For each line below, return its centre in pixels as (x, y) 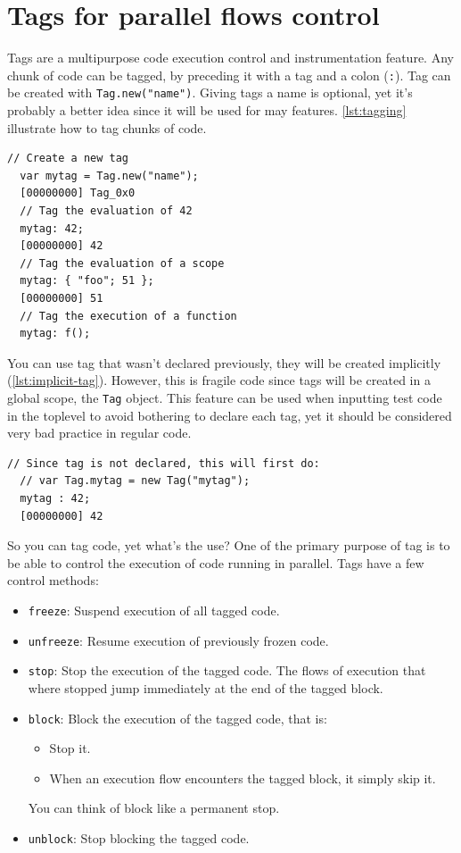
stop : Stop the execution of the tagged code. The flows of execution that (227, 670)
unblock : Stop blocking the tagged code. (139, 837)
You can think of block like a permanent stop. (154, 808)
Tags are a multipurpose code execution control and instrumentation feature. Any (230, 58)
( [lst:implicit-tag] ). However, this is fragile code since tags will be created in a (219, 380)
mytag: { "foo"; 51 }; (87, 281)
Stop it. (70, 748)
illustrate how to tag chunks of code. (107, 127)
